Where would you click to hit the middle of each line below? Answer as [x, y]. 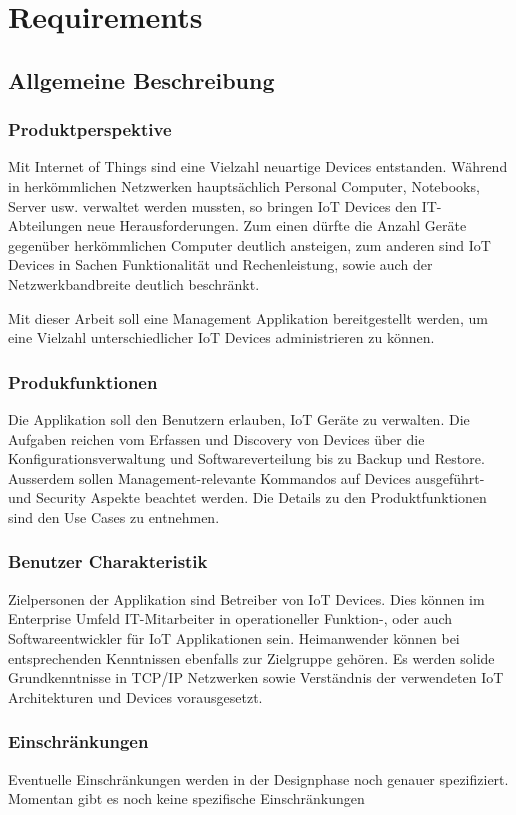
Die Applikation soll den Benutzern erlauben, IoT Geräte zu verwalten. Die [239, 418]
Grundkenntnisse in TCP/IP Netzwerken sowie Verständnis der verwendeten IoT [256, 677]
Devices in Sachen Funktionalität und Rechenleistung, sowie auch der [220, 264]
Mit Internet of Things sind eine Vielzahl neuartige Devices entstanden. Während [258, 166]
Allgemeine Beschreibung [141, 79]
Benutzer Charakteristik [108, 561]
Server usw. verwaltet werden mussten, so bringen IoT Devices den [213, 205]
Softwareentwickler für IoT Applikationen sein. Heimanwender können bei [234, 637]
